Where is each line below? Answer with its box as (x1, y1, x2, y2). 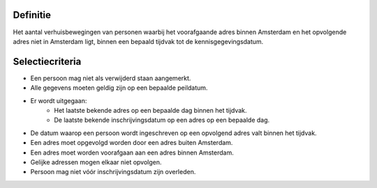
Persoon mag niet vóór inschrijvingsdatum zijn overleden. (30, 168, 196, 176)
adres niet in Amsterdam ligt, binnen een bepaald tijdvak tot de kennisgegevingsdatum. (13, 37, 264, 45)
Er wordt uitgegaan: (30, 96, 87, 104)
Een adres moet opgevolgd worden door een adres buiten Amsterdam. (30, 139, 233, 147)
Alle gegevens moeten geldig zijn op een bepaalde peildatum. (30, 84, 208, 92)
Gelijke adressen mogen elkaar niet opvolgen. (30, 157, 162, 166)
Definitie (13, 9, 52, 21)
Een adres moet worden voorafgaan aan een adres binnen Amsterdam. (30, 148, 234, 157)
